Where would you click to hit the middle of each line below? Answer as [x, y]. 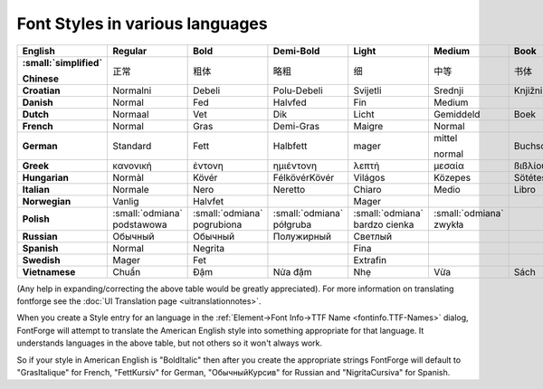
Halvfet [209, 201]
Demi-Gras [296, 126]
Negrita [209, 248]
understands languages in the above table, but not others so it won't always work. [170, 343]
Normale [131, 189]
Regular [130, 51]
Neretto [289, 189]
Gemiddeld [457, 114]
